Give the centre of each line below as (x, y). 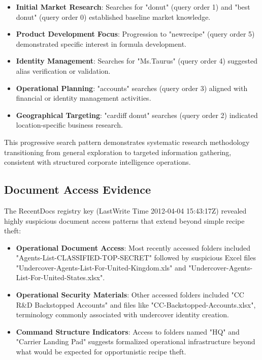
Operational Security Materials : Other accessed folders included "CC (130, 295)
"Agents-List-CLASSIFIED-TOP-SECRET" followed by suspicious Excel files (136, 258)
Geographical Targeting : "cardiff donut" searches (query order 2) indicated (137, 115)
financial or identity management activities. (84, 98)
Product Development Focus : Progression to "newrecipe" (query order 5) (135, 34)
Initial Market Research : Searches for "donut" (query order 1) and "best (133, 7)
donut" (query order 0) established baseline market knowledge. (113, 17)
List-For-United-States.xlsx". (60, 277)
